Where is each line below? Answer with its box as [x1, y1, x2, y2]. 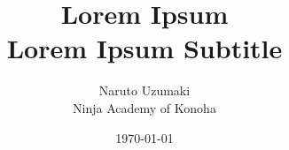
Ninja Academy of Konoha [73, 98, 216, 116]
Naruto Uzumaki [98, 81, 191, 100]
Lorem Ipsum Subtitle [6, 30, 283, 66]
